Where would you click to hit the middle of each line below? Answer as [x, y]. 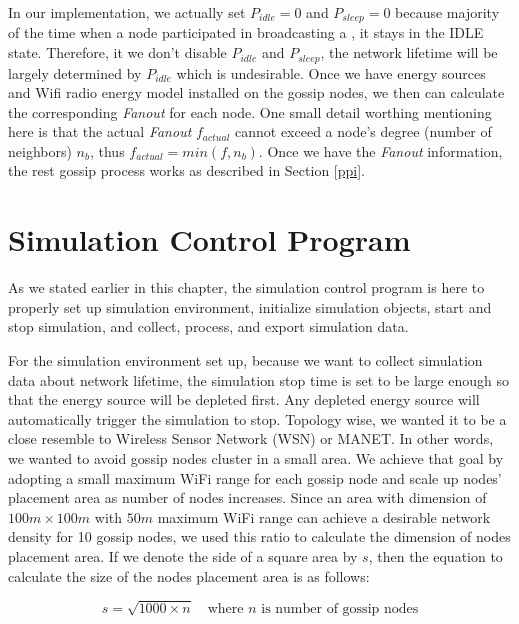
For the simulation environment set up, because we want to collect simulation [245, 359]
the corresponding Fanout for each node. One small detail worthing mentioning [250, 111]
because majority [447, 12]
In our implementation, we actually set [127, 12]
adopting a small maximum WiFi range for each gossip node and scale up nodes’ [255, 477]
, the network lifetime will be [409, 52]
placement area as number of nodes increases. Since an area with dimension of [247, 497]
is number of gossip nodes [340, 609]
